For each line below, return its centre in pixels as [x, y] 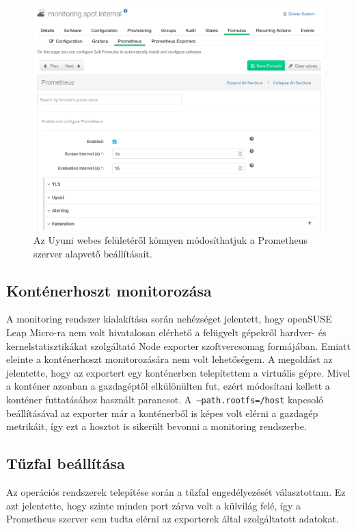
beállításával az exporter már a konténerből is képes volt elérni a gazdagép [162, 413]
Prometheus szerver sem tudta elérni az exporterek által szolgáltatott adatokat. [173, 519]
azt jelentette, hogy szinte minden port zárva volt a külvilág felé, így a [154, 505]
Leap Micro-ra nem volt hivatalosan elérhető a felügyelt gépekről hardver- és [166, 332]
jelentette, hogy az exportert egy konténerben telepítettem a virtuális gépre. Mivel [178, 372]
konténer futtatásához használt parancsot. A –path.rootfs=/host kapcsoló [165, 399]
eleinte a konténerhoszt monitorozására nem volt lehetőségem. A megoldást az [169, 359]
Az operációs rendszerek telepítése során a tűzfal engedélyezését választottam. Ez [176, 491]
